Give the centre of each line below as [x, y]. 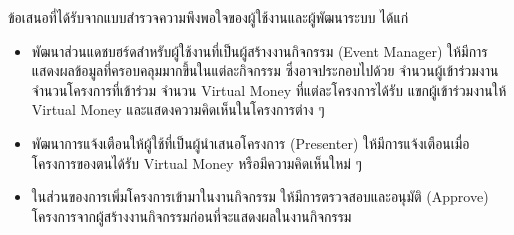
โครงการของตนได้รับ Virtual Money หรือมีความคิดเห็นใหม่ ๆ [196, 162]
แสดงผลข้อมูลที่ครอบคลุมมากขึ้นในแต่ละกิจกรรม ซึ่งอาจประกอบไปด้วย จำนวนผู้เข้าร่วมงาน [265, 70]
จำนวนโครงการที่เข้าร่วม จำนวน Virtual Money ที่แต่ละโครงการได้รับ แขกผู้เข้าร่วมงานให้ [269, 89]
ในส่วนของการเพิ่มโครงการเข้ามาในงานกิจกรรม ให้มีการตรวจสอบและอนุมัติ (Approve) [260, 196]
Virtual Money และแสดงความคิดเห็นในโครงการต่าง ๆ [178, 109]
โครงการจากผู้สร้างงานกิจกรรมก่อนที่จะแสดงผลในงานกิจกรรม [191, 215]
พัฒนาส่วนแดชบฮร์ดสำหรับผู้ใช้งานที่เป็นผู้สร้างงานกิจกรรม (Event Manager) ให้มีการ [259, 50]
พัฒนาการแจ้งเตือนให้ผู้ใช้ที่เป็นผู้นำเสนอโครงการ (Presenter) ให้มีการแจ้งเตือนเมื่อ [250, 142]
